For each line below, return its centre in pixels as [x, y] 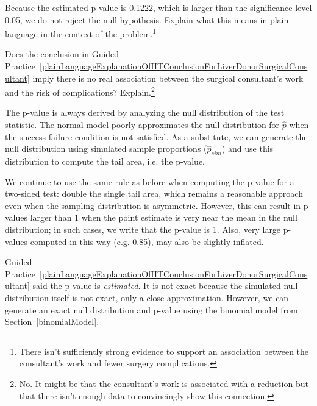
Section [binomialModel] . [52, 322]
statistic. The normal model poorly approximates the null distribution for [142, 125]
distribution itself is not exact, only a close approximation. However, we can [147, 297]
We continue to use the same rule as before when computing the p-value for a [150, 181]
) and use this [248, 148]
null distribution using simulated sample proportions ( [106, 148]
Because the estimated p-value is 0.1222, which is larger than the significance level [158, 7]
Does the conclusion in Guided [62, 54]
